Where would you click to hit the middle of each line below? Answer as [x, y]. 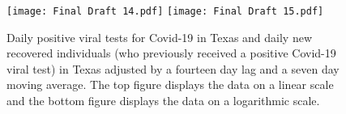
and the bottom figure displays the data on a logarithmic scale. [163, 101]
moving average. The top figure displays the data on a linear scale [170, 84]
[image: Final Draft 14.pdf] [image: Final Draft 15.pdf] [165, 11]
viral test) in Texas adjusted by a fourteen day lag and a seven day [173, 68]
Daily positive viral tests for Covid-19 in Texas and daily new [160, 37]
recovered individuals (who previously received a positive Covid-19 [171, 53]
